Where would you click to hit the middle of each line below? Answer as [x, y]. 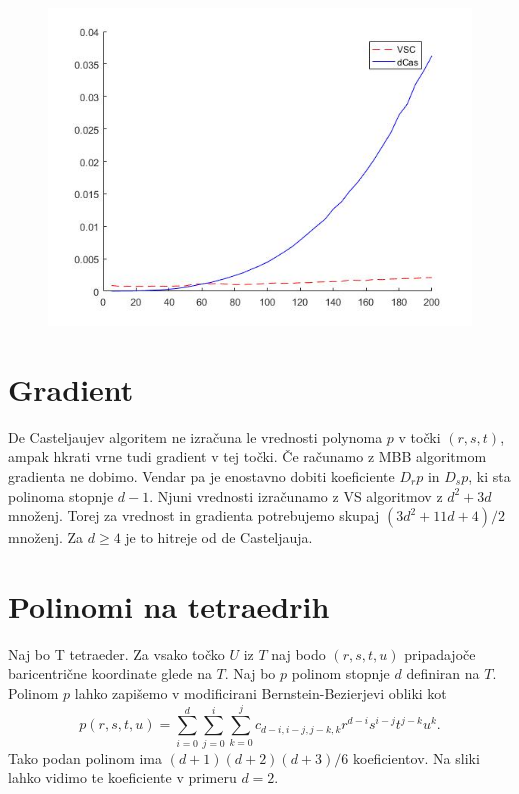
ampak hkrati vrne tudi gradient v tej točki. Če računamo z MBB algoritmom [247, 456]
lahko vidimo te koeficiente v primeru [122, 777]
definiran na [443, 673]
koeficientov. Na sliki [416, 757]
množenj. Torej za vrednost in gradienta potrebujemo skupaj [194, 515]
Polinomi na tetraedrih [169, 605]
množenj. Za [46, 537]
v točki [419, 436]
